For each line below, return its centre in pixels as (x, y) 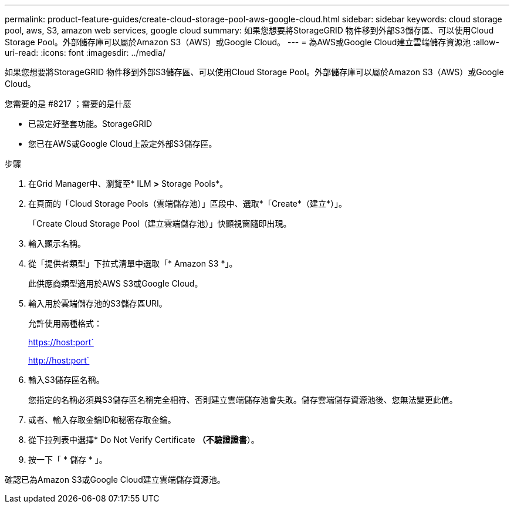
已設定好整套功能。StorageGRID (90, 124)
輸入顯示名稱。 (57, 243)
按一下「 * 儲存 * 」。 (68, 460)
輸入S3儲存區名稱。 (66, 380)
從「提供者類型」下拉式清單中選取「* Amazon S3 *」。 (133, 263)
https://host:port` (61, 342)
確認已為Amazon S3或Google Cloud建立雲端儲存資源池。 (115, 480)
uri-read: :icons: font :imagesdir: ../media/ (85, 53)
